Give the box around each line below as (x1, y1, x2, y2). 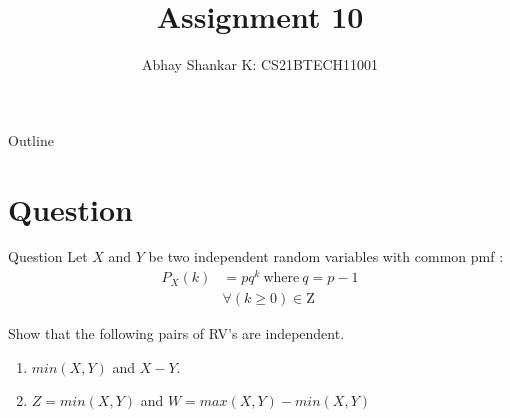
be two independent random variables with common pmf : (148, 246, 504, 267)
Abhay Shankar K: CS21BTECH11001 (141, 54, 379, 75)
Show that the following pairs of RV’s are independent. (8, 323, 345, 344)
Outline (8, 129, 54, 150)
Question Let (8, 246, 88, 267)
